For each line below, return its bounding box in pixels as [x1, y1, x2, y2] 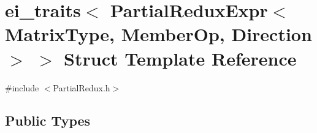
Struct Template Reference [64, 45, 297, 70]
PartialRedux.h [53, 81, 110, 94]
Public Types [5, 111, 91, 130]
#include [5, 81, 39, 94]
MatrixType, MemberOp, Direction [5, 21, 312, 47]
